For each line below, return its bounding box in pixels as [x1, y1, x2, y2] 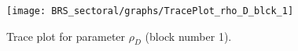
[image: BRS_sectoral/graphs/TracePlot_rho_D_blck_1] [6, 5, 294, 16]
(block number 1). [145, 27, 232, 44]
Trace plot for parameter [6, 27, 126, 44]
